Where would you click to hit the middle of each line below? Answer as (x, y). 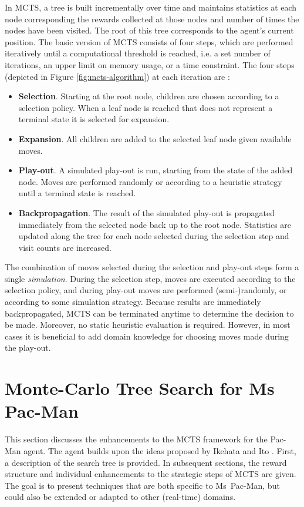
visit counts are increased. (65, 247)
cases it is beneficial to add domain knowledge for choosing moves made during (147, 336)
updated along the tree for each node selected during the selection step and (154, 236)
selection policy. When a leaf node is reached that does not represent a (146, 107)
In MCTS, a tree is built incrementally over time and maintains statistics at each (151, 7)
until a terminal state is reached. (77, 193)
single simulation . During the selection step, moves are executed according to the (150, 278)
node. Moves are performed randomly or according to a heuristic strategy (150, 181)
